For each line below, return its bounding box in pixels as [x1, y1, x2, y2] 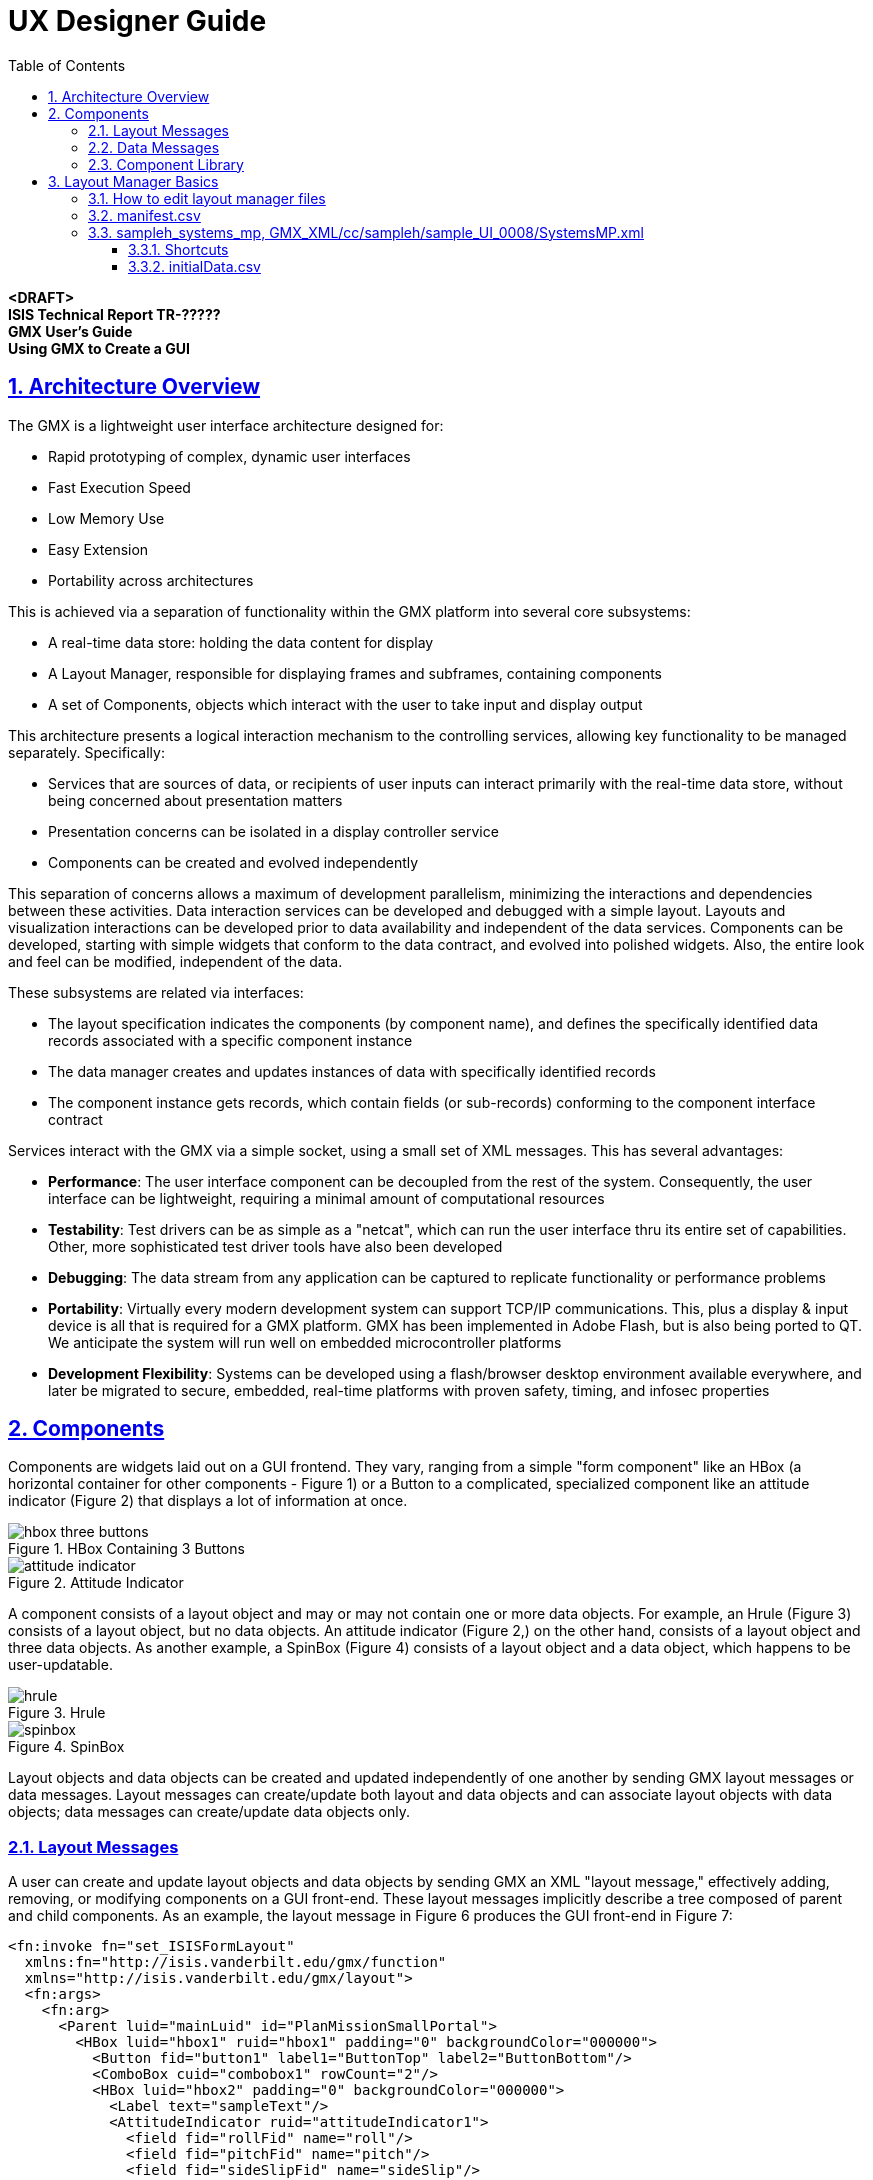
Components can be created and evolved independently [48, 853, 419, 871]
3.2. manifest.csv [88, 206, 201, 224]
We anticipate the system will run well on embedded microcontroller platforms [48, 1333, 562, 1351]
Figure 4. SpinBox [8, 1738, 125, 1756]
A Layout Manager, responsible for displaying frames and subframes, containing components [48, 664, 663, 682]
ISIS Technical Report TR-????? [8, 305, 221, 323]
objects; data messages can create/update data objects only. [8, 1803, 410, 1821]
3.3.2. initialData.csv [128, 257, 261, 275]
